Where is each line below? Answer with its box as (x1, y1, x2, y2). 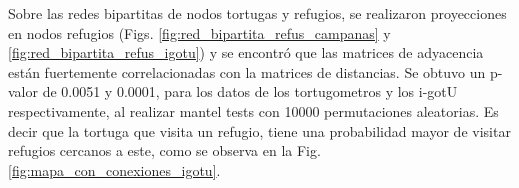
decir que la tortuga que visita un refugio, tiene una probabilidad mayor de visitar (8, 120, 511, 141)
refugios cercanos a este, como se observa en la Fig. (8, 140, 321, 161)
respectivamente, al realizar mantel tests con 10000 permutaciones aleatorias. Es (8, 100, 499, 121)
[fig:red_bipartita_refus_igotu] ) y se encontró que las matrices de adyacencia (8, 42, 484, 63)
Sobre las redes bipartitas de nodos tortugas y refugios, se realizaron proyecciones (8, 3, 507, 23)
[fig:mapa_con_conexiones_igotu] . (8, 159, 221, 180)
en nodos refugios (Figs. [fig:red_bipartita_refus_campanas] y (8, 22, 391, 43)
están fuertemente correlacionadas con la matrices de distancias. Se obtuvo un (8, 61, 486, 82)
